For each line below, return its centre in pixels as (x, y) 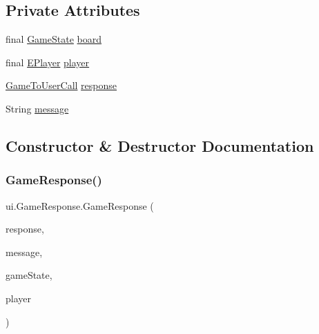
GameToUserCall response (61, 85)
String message (37, 108)
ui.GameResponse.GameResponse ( (80, 205)
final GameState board (54, 39)
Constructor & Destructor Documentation (160, 145)
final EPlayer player (48, 62)
